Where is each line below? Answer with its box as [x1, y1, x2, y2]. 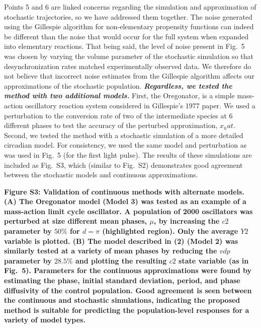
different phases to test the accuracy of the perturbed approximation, [4, 120, 218, 130]
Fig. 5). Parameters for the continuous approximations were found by [4, 265, 252, 276]
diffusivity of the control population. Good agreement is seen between [4, 285, 252, 295]
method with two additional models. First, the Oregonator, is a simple [4, 90, 235, 101]
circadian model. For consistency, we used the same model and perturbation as [4, 140, 247, 150]
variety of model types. [4, 314, 85, 325]
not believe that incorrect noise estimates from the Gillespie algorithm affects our [4, 71, 255, 81]
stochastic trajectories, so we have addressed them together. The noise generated [4, 11, 252, 22]
